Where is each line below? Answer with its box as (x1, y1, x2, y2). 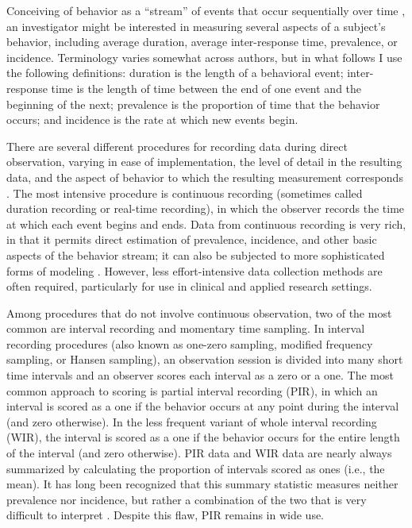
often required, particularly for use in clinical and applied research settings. (6, 278, 372, 295)
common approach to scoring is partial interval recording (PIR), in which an (6, 382, 378, 399)
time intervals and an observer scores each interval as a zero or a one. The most (6, 367, 394, 383)
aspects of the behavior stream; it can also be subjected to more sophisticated (6, 246, 385, 263)
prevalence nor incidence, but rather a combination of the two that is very (6, 491, 367, 507)
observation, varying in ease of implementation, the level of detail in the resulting (6, 153, 402, 170)
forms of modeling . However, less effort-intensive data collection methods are (6, 262, 383, 279)
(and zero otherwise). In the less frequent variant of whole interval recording (6, 413, 377, 430)
